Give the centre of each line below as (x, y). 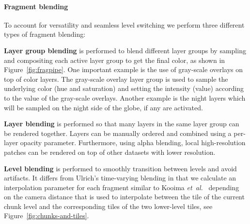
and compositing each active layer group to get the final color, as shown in (115, 60)
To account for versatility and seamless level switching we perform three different (124, 24)
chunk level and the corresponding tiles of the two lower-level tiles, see (108, 206)
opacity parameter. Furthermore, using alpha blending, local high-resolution (133, 142)
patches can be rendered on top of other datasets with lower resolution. (110, 152)
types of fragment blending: (45, 34)
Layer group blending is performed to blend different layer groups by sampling (125, 50)
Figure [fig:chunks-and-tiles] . (47, 216)
